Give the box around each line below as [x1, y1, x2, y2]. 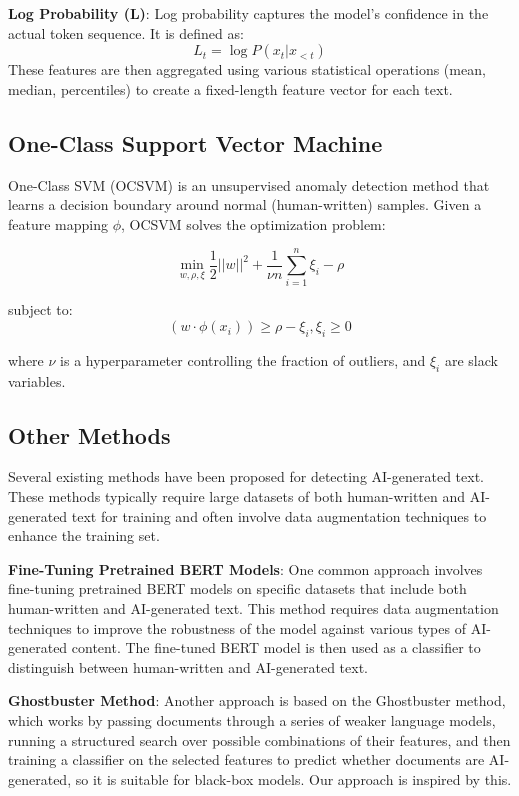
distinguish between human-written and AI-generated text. [8, 656, 368, 677]
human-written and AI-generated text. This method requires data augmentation [8, 598, 499, 619]
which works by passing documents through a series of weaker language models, [8, 710, 496, 730]
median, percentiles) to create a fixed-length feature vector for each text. [8, 78, 453, 99]
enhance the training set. [8, 525, 160, 546]
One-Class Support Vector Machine [8, 127, 383, 158]
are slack [444, 349, 498, 370]
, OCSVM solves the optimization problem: [121, 213, 386, 234]
